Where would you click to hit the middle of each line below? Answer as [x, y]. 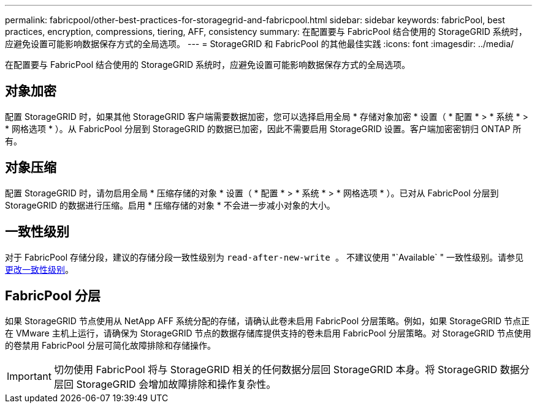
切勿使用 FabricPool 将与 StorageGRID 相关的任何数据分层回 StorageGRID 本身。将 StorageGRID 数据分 [291, 370]
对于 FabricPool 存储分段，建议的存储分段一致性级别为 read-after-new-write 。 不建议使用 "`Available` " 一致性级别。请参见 [264, 257]
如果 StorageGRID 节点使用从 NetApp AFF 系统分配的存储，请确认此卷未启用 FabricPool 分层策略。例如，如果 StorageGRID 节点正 [267, 321]
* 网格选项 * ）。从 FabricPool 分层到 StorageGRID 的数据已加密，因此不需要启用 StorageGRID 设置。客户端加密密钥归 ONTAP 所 [263, 128]
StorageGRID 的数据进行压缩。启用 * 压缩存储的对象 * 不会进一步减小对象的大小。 [170, 205]
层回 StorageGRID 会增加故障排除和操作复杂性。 [165, 384]
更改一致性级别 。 [39, 269]
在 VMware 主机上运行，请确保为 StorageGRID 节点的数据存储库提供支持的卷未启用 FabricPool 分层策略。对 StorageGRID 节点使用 [268, 333]
